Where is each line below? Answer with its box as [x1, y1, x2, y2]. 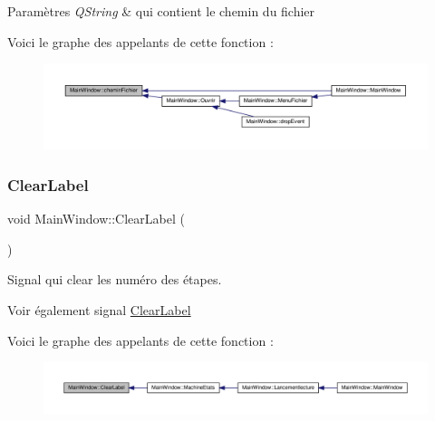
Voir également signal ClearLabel [7, 301, 191, 320]
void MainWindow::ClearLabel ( [7, 209, 185, 228]
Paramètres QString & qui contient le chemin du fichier [7, 2, 315, 20]
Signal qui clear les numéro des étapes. [7, 270, 222, 289]
